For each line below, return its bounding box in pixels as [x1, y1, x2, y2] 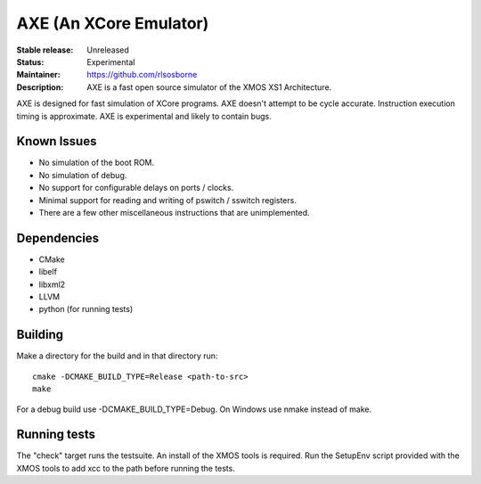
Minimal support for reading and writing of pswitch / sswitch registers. [38, 194, 298, 205]
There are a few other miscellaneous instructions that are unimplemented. [38, 207, 311, 217]
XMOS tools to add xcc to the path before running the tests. [16, 463, 235, 473]
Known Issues [16, 134, 97, 149]
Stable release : [16, 45, 74, 55]
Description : [16, 81, 64, 93]
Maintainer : [16, 70, 61, 80]
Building [16, 327, 64, 342]
